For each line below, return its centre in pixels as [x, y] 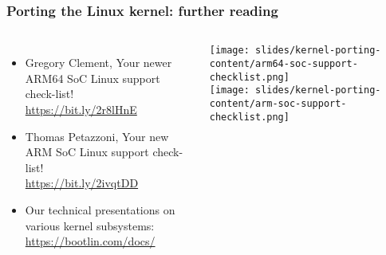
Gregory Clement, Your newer [98, 63]
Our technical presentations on [100, 209]
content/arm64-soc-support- [284, 63]
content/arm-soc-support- [278, 103]
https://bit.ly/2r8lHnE [81, 109]
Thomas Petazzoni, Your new [97, 136]
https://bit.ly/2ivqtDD [82, 183]
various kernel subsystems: [90, 225]
